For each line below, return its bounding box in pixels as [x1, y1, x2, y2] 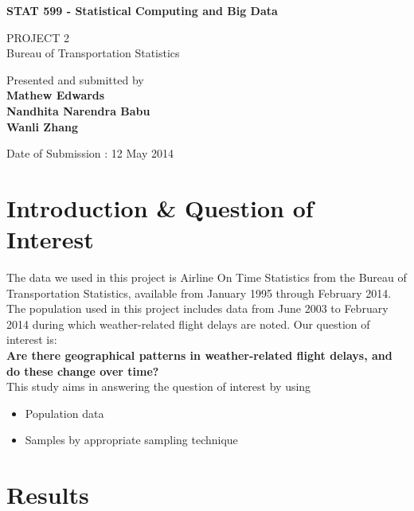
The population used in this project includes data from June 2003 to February [6, 300, 389, 317]
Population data [25, 404, 104, 421]
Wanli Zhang [6, 118, 78, 135]
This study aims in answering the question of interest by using [6, 378, 311, 395]
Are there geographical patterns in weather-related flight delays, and [6, 347, 393, 364]
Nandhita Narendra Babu [6, 102, 150, 119]
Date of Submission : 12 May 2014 [6, 145, 174, 162]
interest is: [6, 331, 57, 348]
